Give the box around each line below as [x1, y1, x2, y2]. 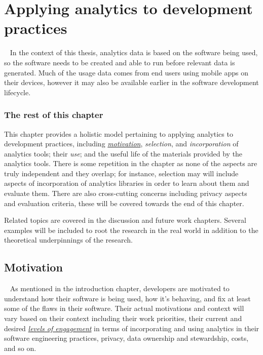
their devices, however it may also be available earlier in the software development [4, 77, 259, 88]
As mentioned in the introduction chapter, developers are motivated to [10, 283, 230, 294]
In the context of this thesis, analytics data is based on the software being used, [10, 47, 258, 58]
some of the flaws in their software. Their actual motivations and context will [4, 303, 244, 313]
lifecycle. [4, 87, 31, 97]
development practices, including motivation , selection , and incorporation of [4, 138, 239, 149]
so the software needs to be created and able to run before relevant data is [4, 57, 235, 67]
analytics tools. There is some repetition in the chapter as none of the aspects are [4, 158, 257, 169]
